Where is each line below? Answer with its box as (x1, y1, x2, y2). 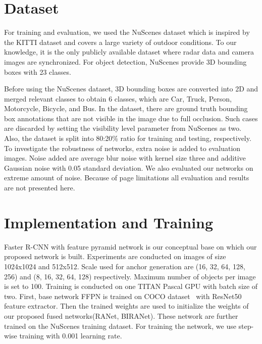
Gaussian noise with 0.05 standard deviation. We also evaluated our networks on (4, 162, 253, 173)
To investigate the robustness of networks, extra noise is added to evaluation (4, 142, 241, 153)
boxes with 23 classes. (4, 66, 71, 77)
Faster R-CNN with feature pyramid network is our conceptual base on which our (4, 241, 257, 252)
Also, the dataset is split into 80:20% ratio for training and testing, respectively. (4, 133, 251, 143)
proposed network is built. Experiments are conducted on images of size (4, 251, 226, 262)
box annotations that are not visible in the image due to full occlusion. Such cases (4, 113, 258, 123)
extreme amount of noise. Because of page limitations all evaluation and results (4, 172, 249, 183)
